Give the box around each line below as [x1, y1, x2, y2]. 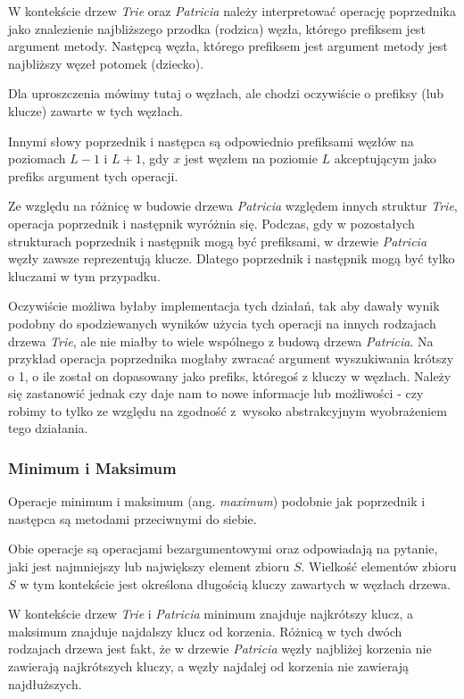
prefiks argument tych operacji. [8, 166, 178, 185]
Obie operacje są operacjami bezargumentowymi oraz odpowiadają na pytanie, [8, 539, 438, 558]
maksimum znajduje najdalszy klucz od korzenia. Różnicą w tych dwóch [8, 621, 402, 640]
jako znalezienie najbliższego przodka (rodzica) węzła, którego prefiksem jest [8, 19, 426, 37]
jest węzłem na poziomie [184, 149, 318, 168]
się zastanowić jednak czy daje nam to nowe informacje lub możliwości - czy [8, 384, 424, 403]
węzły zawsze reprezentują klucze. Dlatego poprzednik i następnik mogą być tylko [8, 249, 455, 268]
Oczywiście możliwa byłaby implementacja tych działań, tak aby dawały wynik [8, 296, 440, 315]
